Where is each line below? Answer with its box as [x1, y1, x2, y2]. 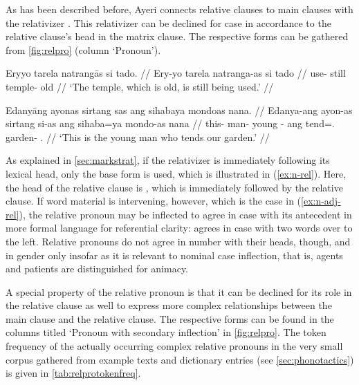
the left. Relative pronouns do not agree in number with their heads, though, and [6, 234, 351, 248]
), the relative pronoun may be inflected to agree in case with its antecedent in [19, 207, 352, 221]
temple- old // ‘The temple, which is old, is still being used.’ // [6, 79, 274, 93]
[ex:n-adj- [301, 194, 341, 208]
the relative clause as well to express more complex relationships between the [6, 298, 332, 312]
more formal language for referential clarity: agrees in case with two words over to [6, 220, 353, 235]
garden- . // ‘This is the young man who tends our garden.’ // [6, 129, 270, 144]
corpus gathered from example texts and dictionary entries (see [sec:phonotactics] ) [6, 352, 354, 366]
